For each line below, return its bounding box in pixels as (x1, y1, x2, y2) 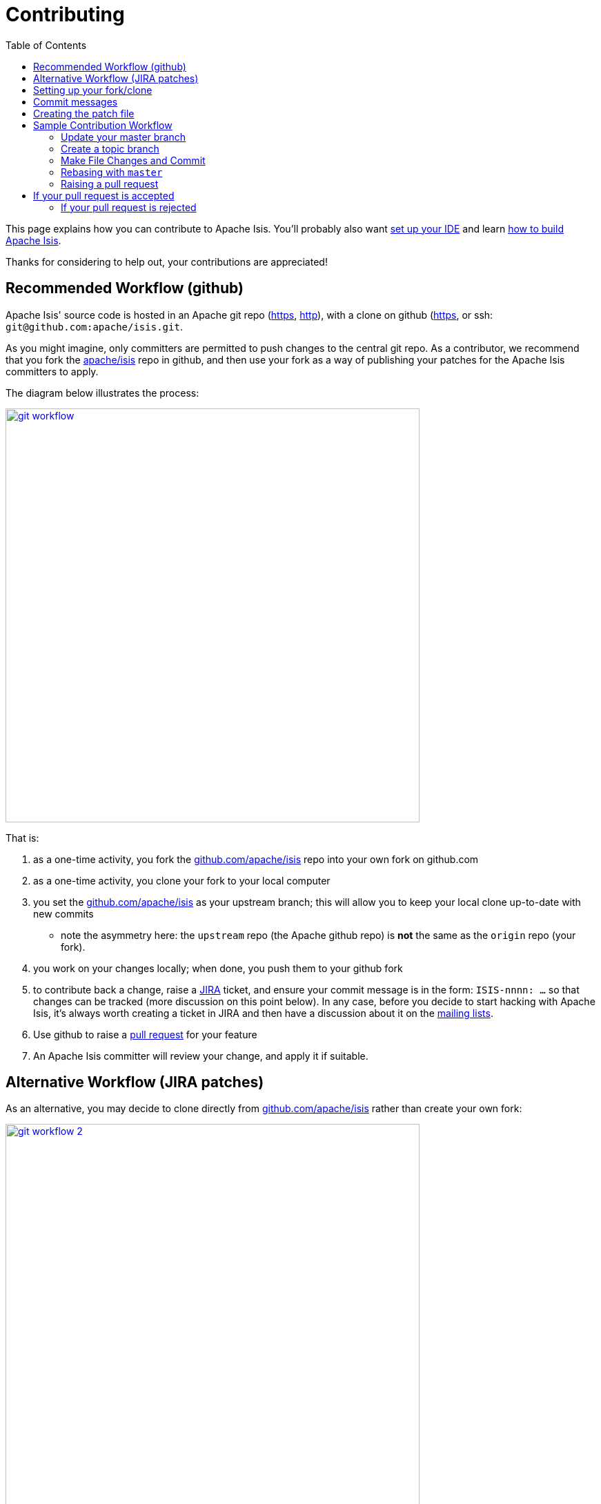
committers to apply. (6, 365, 99, 377)
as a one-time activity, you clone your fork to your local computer (33, 874, 331, 887)
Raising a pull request (61, 177, 159, 190)
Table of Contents (6, 39, 87, 51)
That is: (6, 831, 39, 844)
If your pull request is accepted (33, 189, 175, 201)
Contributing (6, 3, 125, 26)
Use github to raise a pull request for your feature (33, 1028, 257, 1040)
